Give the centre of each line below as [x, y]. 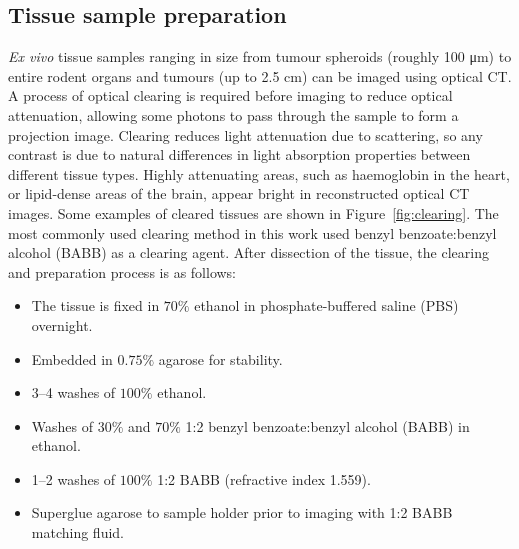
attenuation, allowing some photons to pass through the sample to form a [233, 114]
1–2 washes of [73, 478]
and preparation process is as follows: [122, 271]
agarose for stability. [220, 358]
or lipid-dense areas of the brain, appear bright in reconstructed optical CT [239, 193]
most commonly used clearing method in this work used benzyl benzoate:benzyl [252, 232]
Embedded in [72, 358]
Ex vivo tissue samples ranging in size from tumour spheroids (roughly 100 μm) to [260, 56]
